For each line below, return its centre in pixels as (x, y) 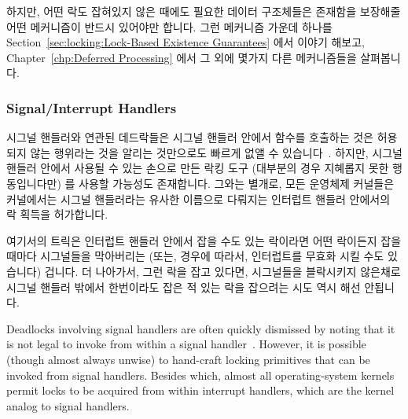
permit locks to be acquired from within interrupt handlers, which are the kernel (200, 390)
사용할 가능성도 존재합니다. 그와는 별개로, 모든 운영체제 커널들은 (237, 183)
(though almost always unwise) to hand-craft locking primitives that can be (188, 359)
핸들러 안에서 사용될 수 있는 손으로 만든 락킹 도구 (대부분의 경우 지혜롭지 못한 (198, 168)
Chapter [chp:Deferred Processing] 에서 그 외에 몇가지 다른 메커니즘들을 (182, 57)
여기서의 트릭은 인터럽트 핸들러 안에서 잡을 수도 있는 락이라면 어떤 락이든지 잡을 (204, 240)
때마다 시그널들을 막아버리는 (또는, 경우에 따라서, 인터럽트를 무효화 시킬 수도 (195, 256)
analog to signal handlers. (68, 405)
